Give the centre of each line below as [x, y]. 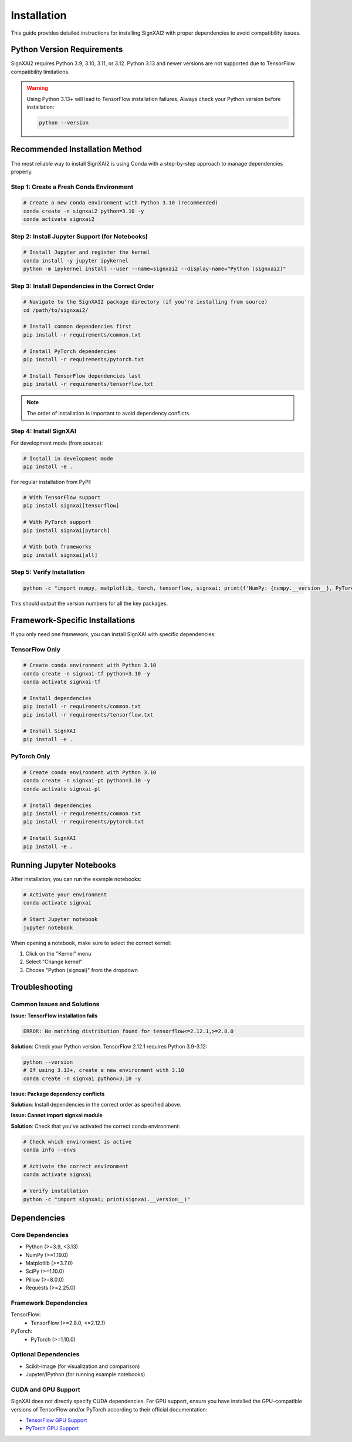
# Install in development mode [68, 458]
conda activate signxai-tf [62, 682]
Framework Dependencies [49, 1303]
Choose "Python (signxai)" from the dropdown [82, 970]
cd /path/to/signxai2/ [56, 310]
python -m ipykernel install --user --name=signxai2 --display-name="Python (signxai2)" [155, 269]
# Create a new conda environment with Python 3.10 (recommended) [121, 203]
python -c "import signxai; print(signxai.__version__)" [107, 1199]
